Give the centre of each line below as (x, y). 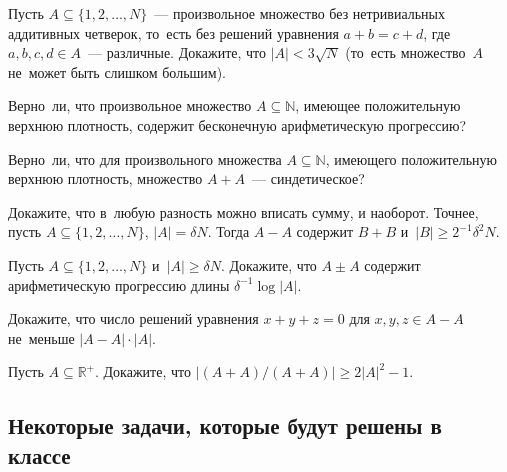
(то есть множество (405, 52)
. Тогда (228, 231)
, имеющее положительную (378, 105)
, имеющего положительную (411, 158)
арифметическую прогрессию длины (119, 284)
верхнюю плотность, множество (105, 178)
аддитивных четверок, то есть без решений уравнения (173, 32)
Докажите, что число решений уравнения (133, 318)
